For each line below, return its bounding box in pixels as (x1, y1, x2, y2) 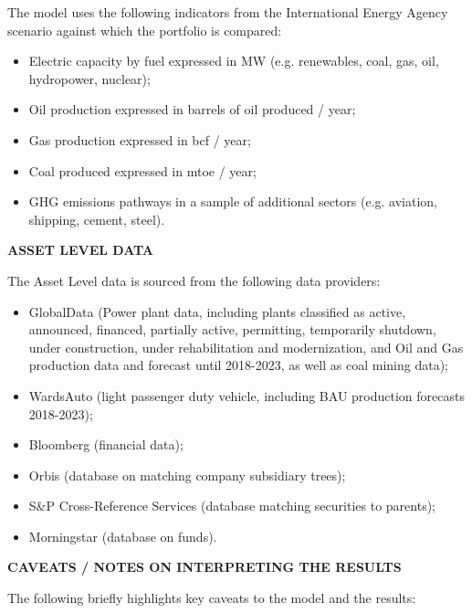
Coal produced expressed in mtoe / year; (28, 161, 257, 180)
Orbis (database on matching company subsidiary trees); (28, 465, 346, 484)
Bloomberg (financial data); (28, 435, 184, 454)
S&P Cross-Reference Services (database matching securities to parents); (28, 496, 435, 515)
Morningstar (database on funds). (28, 526, 217, 545)
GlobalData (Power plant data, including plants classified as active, (28, 301, 406, 321)
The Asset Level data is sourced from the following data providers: (7, 270, 381, 290)
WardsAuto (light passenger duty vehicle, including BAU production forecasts (28, 386, 465, 405)
